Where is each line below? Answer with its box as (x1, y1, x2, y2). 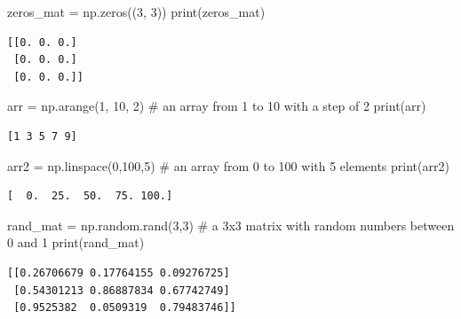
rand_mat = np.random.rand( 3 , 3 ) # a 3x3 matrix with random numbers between (7, 215, 455, 234)
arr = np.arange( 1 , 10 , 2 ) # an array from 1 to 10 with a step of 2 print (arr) (7, 97, 426, 115)
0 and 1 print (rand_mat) (7, 233, 145, 252)
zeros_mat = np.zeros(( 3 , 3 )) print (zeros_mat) (7, 3, 266, 20)
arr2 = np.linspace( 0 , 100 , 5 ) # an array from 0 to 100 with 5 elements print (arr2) (7, 156, 449, 175)
